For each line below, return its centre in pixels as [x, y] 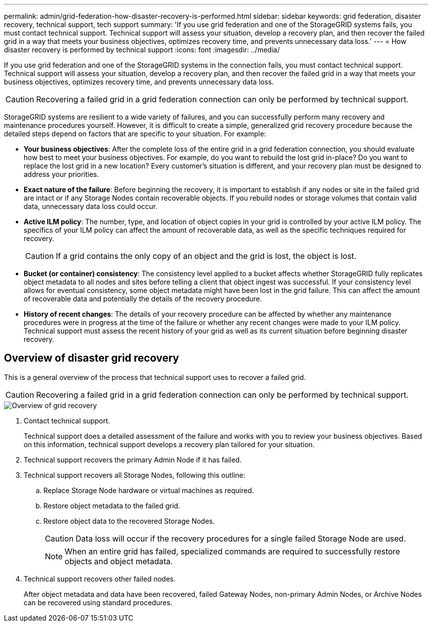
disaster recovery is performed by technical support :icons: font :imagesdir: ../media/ [142, 50]
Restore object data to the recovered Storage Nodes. [129, 521]
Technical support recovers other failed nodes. [100, 579]
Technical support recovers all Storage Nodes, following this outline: [135, 475]
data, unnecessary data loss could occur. [91, 206]
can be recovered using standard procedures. [98, 602]
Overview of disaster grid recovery [91, 358]
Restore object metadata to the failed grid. [112, 505]
